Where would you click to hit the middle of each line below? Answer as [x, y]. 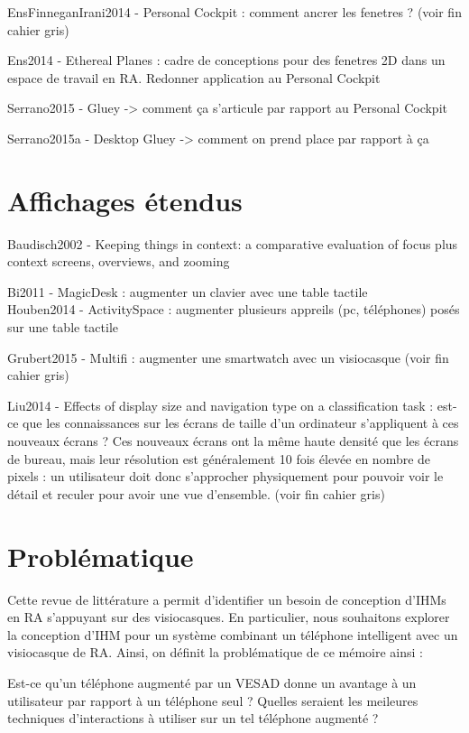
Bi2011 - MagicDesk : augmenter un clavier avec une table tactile [188, 291]
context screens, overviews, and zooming [119, 261]
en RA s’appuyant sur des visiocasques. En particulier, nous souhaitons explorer [229, 617]
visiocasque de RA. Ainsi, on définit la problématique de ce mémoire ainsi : [216, 652]
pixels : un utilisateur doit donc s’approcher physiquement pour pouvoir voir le [225, 476]
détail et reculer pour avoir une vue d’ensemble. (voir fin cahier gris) [196, 493]
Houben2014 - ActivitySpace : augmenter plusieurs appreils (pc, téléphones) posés [234, 309]
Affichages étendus [125, 200]
